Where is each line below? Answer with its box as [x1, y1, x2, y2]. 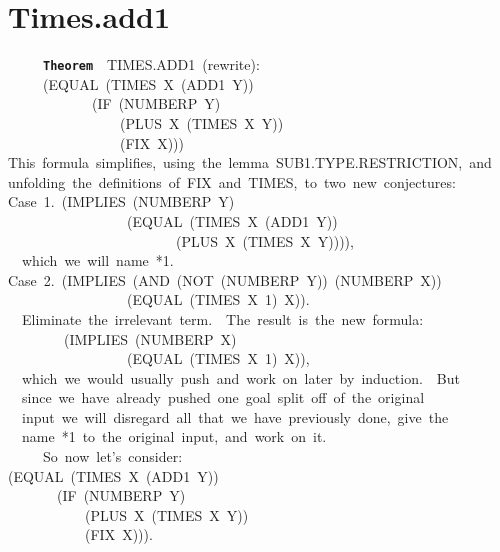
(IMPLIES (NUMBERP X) [63, 328, 237, 349]
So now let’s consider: [42, 446, 183, 467]
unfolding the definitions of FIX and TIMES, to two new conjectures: [8, 171, 456, 192]
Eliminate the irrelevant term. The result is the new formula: [21, 308, 424, 329]
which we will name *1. [21, 250, 174, 271]
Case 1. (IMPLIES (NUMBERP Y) [8, 191, 235, 212]
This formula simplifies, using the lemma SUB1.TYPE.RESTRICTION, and [8, 152, 492, 173]
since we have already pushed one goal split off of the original [21, 387, 425, 408]
